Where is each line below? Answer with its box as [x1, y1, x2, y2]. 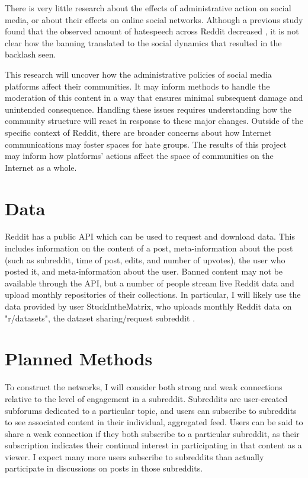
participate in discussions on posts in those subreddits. [5, 462, 203, 474]
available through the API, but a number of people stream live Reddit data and [5, 276, 294, 289]
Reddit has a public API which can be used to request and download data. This [5, 230, 295, 243]
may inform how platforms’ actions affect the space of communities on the [5, 149, 274, 162]
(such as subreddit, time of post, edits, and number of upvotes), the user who [5, 253, 285, 266]
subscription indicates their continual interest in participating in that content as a [5, 439, 302, 451]
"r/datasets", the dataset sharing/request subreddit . [5, 311, 195, 324]
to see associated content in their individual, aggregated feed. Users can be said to [5, 416, 303, 428]
